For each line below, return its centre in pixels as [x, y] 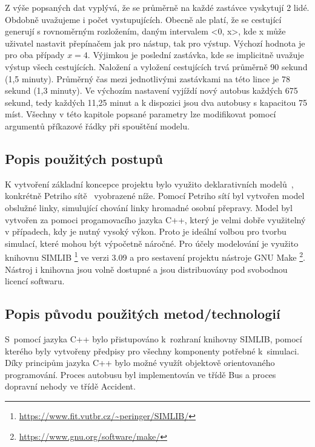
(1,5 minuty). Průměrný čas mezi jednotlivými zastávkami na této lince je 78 [148, 78]
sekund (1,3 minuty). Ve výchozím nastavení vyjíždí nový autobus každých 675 [151, 90]
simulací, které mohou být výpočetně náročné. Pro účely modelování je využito [152, 243]
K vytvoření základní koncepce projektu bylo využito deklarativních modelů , [149, 184]
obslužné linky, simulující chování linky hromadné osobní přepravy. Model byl [149, 207]
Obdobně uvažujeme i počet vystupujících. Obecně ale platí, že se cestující [143, 19]
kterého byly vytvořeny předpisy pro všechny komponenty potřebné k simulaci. [152, 351]
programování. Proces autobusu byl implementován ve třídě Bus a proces [141, 374]
